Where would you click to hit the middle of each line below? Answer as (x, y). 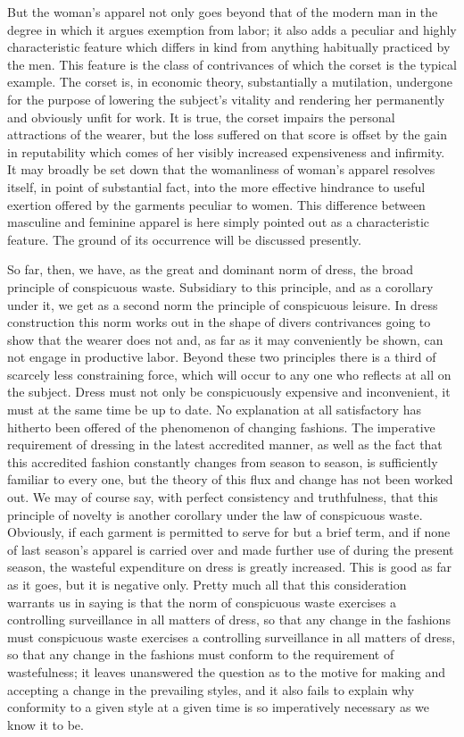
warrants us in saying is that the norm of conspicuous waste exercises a (202, 602)
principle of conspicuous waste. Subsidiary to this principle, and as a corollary (220, 286)
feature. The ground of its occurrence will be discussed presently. (184, 239)
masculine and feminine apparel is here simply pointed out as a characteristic (219, 222)
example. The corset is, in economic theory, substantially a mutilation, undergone (230, 82)
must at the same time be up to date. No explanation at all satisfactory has (214, 410)
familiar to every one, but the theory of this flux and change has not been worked (230, 479)
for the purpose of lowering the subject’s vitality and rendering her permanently (226, 99)
